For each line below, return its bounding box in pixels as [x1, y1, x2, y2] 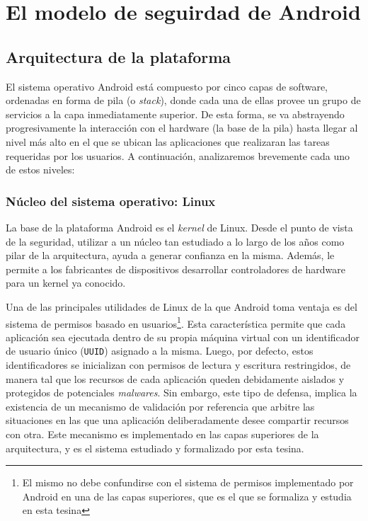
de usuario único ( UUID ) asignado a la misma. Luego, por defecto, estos [6, 343, 314, 358]
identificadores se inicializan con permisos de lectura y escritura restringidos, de [6, 357, 351, 372]
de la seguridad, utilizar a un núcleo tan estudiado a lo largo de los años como [6, 234, 345, 248]
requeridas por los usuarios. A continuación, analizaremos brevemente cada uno [6, 148, 350, 163]
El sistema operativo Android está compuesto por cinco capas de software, [6, 79, 328, 93]
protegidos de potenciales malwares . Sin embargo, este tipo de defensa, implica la [6, 385, 357, 400]
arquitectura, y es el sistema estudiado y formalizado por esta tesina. [6, 440, 304, 455]
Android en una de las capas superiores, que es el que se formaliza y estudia [22, 488, 352, 503]
